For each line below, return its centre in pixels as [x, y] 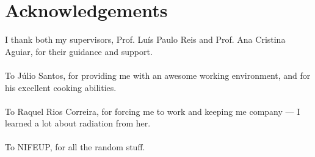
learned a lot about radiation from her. [78, 123]
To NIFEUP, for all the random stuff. [75, 147]
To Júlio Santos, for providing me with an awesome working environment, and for [158, 75]
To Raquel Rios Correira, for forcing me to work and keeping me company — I [153, 111]
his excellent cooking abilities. [61, 87]
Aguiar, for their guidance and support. [79, 51]
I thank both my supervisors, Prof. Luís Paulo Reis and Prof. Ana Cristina [145, 39]
